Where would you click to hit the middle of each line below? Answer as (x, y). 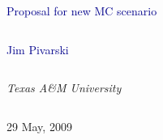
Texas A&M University (64, 88)
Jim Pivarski (38, 49)
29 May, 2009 (39, 126)
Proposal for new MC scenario (82, 11)
